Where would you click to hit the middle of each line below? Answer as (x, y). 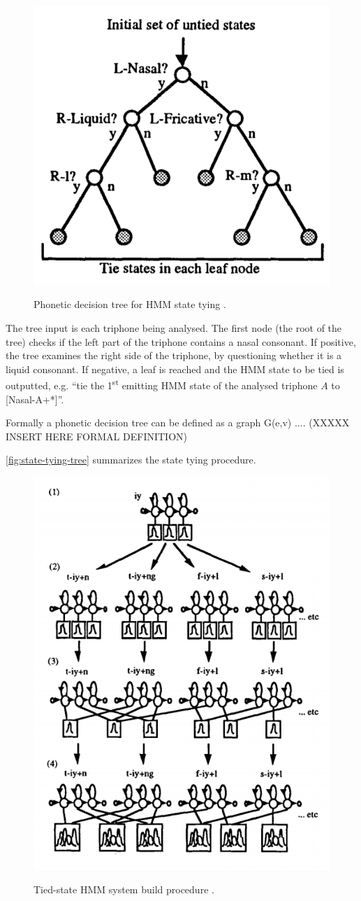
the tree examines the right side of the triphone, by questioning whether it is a (174, 355)
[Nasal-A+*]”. (35, 399)
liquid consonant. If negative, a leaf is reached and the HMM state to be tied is (175, 369)
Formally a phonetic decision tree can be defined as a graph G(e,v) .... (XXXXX (178, 422)
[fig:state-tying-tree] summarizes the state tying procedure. (131, 460)
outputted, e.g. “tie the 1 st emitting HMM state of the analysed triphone (162, 384)
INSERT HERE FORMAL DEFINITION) (96, 436)
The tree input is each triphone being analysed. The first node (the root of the (174, 327)
